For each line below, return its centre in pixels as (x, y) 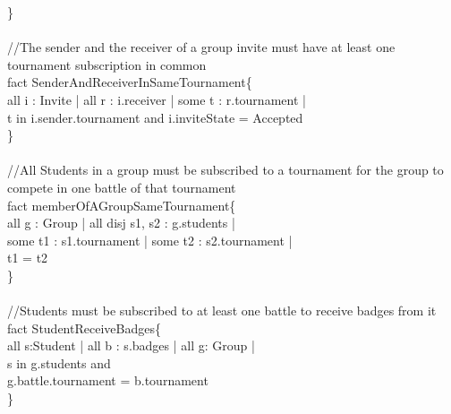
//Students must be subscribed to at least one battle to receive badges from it (222, 310)
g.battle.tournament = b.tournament (108, 380)
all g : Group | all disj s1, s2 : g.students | (121, 223)
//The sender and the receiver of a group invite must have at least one (201, 47)
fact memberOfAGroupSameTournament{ (122, 205)
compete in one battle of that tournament (122, 187)
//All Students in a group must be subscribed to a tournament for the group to (225, 170)
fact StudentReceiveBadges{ (84, 328)
